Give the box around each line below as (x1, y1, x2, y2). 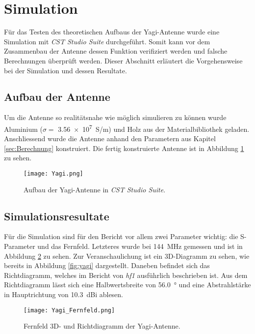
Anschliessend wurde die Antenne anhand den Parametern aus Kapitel (4, 133, 216, 144)
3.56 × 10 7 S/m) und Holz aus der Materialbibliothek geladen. (58, 122, 250, 134)
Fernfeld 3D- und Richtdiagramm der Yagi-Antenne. (24, 321, 180, 331)
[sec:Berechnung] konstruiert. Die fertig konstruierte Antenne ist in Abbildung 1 (4, 143, 244, 153)
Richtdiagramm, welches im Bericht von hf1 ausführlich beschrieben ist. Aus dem (4, 270, 248, 280)
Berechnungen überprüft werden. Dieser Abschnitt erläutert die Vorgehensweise (4, 55, 243, 65)
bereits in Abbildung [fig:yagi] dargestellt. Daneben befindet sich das (4, 260, 210, 271)
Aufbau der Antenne (4, 89, 110, 104)
